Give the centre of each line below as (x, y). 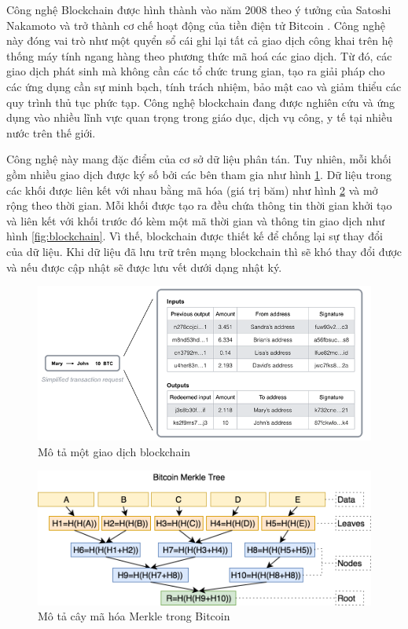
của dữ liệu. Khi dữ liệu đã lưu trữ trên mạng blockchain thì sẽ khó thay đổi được (204, 251)
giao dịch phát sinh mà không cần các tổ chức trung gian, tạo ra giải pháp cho (196, 71)
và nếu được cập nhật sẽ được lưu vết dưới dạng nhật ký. (144, 267)
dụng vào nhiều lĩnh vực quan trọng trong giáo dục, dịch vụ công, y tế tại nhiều (199, 117)
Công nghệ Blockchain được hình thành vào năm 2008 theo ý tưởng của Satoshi (199, 9)
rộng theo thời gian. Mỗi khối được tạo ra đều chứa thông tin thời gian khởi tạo (199, 205)
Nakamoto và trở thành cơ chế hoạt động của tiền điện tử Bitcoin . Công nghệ (196, 25)
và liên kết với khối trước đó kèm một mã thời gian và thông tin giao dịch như (196, 220)
